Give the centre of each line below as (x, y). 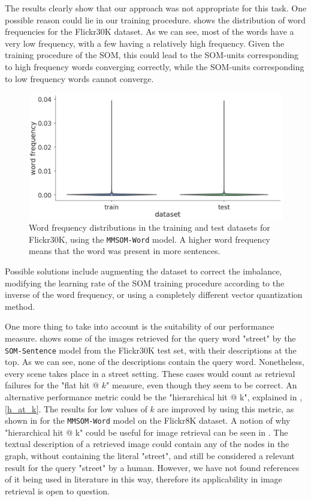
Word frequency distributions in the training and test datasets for (150, 227)
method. (20, 306)
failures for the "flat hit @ (52, 385)
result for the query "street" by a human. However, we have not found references (152, 467)
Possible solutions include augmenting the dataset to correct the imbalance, (144, 271)
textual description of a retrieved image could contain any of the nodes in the (147, 444)
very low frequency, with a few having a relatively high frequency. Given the (145, 43)
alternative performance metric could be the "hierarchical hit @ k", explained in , (154, 396)
